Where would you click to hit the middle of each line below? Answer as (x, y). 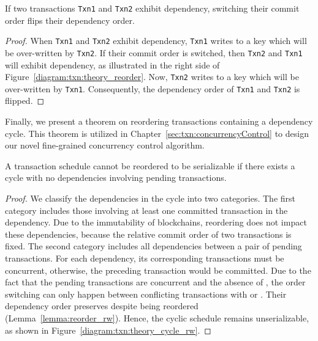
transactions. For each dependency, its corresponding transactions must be (145, 258)
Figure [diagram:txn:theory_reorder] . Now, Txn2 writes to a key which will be (152, 77)
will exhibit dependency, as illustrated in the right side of (112, 64)
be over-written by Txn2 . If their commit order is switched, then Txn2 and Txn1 (154, 52)
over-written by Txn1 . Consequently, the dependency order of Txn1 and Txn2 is (153, 88)
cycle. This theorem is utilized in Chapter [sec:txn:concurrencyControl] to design (157, 133)
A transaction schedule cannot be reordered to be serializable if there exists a (150, 165)
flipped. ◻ (25, 101)
